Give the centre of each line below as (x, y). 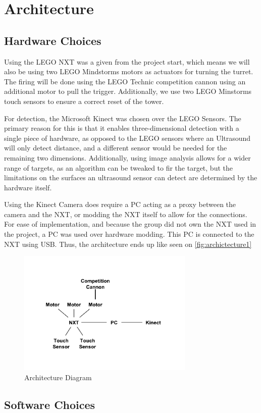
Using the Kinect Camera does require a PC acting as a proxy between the (120, 204)
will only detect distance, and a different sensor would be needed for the (116, 148)
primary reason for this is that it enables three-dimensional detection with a (122, 128)
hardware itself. (28, 187)
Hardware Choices (53, 40)
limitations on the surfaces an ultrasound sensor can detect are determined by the (131, 177)
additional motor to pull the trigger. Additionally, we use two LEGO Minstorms (128, 91)
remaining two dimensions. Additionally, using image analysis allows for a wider (127, 157)
